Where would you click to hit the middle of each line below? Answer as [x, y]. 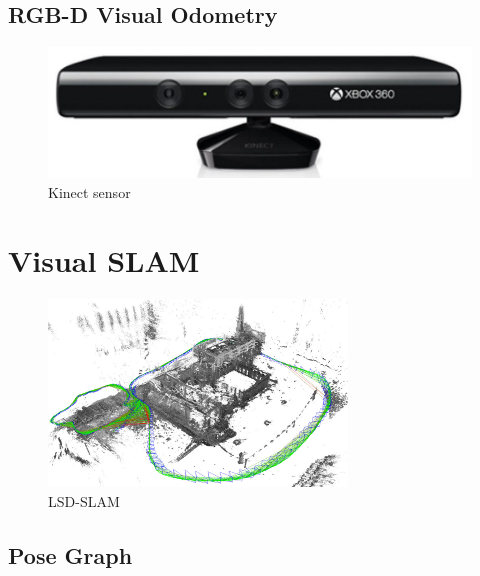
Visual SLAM [104, 260]
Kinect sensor [89, 191]
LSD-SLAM [84, 500]
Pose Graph [70, 554]
